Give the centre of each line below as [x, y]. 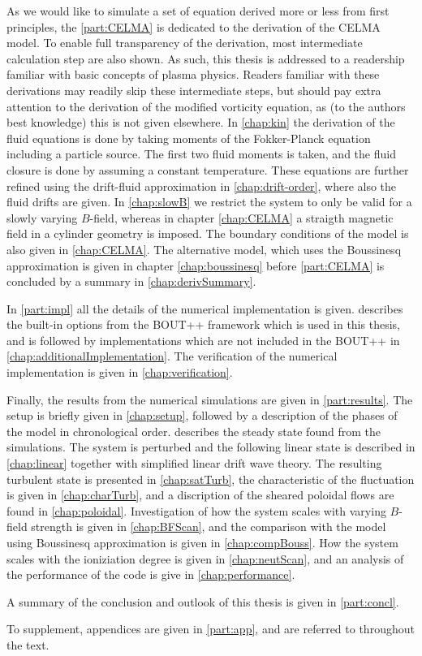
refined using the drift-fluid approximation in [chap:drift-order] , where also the [202, 186]
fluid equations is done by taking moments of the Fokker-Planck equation [189, 138]
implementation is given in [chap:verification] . [120, 372]
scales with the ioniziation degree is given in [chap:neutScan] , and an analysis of [205, 558]
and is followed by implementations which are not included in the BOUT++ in [203, 340]
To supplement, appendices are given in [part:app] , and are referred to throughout [211, 629]
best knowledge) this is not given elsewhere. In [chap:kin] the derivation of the [201, 122]
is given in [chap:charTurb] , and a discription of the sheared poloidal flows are [200, 495]
